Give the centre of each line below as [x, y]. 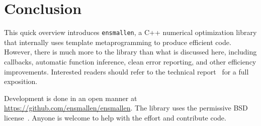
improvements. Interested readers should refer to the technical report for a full [126, 71]
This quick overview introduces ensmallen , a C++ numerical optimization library [130, 32]
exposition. [21, 81]
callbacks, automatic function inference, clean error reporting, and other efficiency [130, 61]
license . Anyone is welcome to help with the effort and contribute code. [115, 117]
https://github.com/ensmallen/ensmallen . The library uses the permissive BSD [126, 108]
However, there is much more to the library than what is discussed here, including [130, 52]
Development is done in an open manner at [71, 98]
